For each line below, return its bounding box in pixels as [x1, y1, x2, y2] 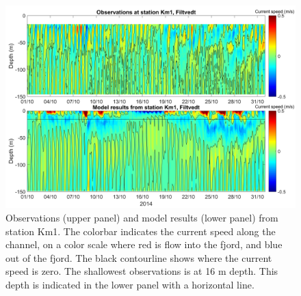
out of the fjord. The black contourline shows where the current [5, 250, 272, 265]
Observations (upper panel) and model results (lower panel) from [5, 211, 278, 225]
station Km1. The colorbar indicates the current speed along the [5, 224, 276, 238]
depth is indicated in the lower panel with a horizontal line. [5, 278, 254, 292]
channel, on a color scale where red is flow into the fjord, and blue [5, 237, 283, 252]
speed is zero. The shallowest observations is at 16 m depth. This [5, 264, 278, 278]
